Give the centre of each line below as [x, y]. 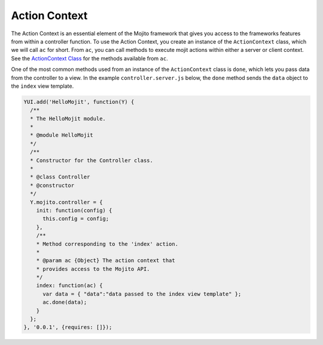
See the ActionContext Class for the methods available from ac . [89, 58]
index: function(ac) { [69, 286]
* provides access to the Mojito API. [93, 269]
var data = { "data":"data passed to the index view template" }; [142, 294]
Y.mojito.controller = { [66, 202]
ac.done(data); [65, 302]
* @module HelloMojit [62, 135]
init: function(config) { [74, 210]
